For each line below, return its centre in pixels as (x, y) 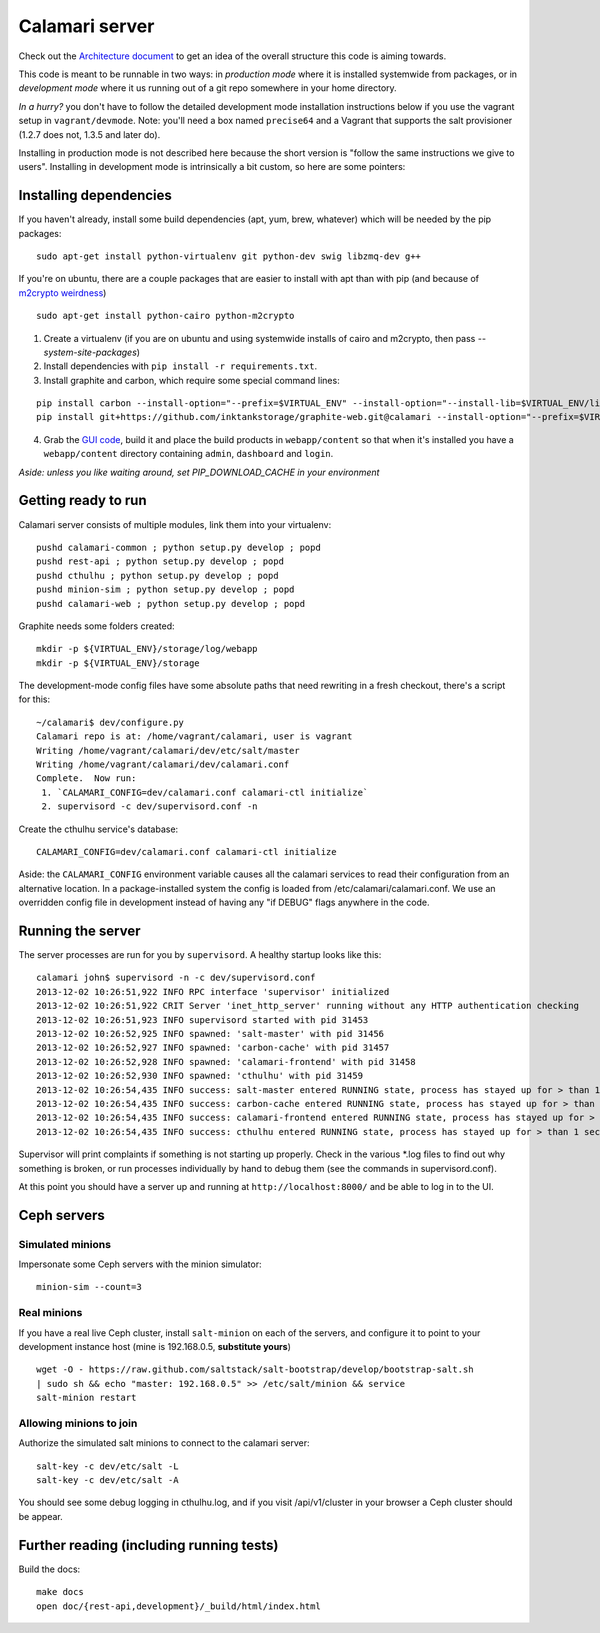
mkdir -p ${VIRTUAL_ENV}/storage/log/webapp (147, 649)
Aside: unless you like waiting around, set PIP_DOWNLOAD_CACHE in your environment (199, 472)
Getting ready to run (82, 500)
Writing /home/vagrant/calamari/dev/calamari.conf (163, 764)
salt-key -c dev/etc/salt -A (107, 1480)
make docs (60, 1592)
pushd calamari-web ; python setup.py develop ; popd (170, 603)
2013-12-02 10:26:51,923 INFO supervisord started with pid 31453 (202, 1019)
